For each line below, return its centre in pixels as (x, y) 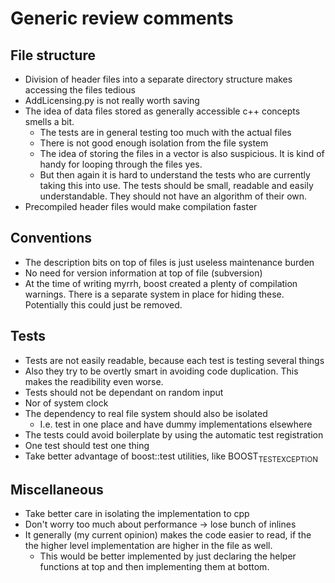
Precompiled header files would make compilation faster (141, 206)
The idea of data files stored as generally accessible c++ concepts (162, 111)
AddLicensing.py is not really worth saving (112, 100)
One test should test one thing (87, 445)
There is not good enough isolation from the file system (154, 143)
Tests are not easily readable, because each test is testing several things (174, 360)
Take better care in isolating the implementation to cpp (137, 514)
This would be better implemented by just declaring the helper (168, 556)
